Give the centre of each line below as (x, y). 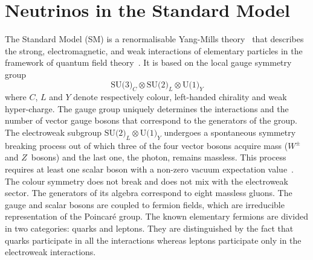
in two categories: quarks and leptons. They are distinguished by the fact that (149, 228)
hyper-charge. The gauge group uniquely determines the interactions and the (147, 108)
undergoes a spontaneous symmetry (230, 132)
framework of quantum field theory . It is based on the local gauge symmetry (148, 62)
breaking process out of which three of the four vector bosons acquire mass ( (147, 145)
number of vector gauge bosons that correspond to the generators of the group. (151, 120)
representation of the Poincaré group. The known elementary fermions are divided (156, 216)
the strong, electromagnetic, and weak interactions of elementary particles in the (154, 50)
